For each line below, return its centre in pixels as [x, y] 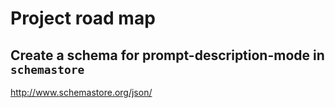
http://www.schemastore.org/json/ [81, 92]
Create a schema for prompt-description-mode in [167, 55]
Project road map [83, 18]
